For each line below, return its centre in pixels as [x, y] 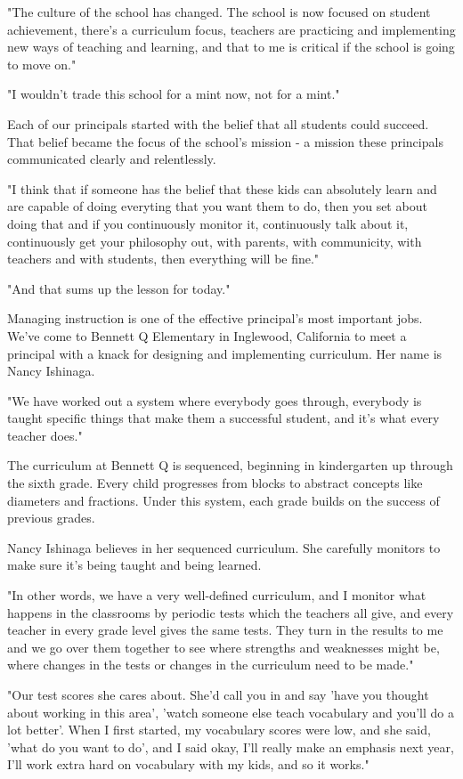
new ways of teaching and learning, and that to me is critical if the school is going [231, 47]
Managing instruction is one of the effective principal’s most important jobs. [215, 318]
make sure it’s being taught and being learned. [134, 565]
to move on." [42, 64]
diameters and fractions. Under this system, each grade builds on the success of [223, 500]
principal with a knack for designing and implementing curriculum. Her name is [225, 353]
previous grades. [51, 518]
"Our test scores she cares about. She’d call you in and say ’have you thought [218, 694]
